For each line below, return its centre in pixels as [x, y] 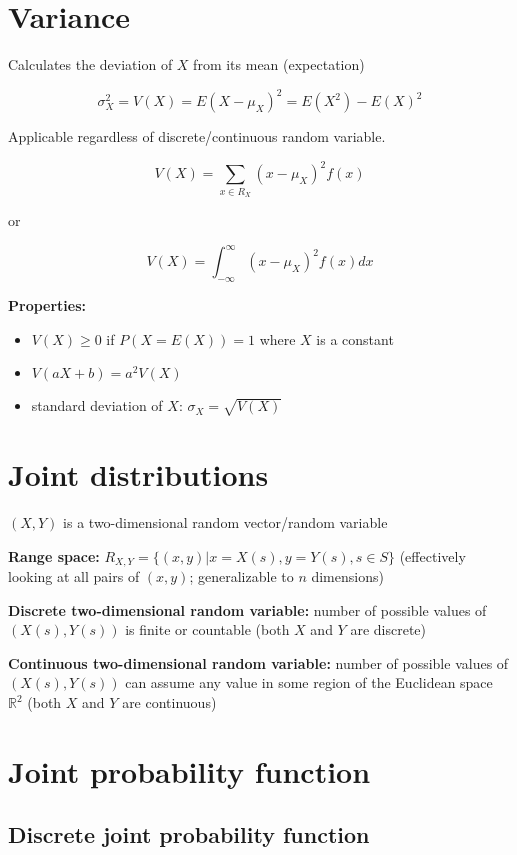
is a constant [355, 338]
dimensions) [347, 576]
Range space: [54, 555]
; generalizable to [241, 576]
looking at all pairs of [74, 576]
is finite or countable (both [207, 629]
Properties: [47, 304]
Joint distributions [138, 474]
